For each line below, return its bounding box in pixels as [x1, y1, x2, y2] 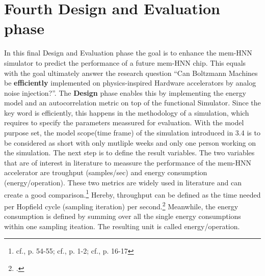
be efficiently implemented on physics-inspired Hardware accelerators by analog [4, 77, 256, 88]
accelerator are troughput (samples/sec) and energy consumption [4, 167, 207, 178]
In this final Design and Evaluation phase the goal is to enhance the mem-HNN [4, 47, 252, 58]
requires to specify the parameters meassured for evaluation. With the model [4, 117, 244, 128]
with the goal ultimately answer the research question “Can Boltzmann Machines [4, 67, 258, 78]
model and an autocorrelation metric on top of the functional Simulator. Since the [4, 97, 261, 108]
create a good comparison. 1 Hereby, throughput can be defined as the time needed [4, 187, 261, 200]
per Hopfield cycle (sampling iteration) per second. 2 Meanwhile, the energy [4, 199, 238, 211]
